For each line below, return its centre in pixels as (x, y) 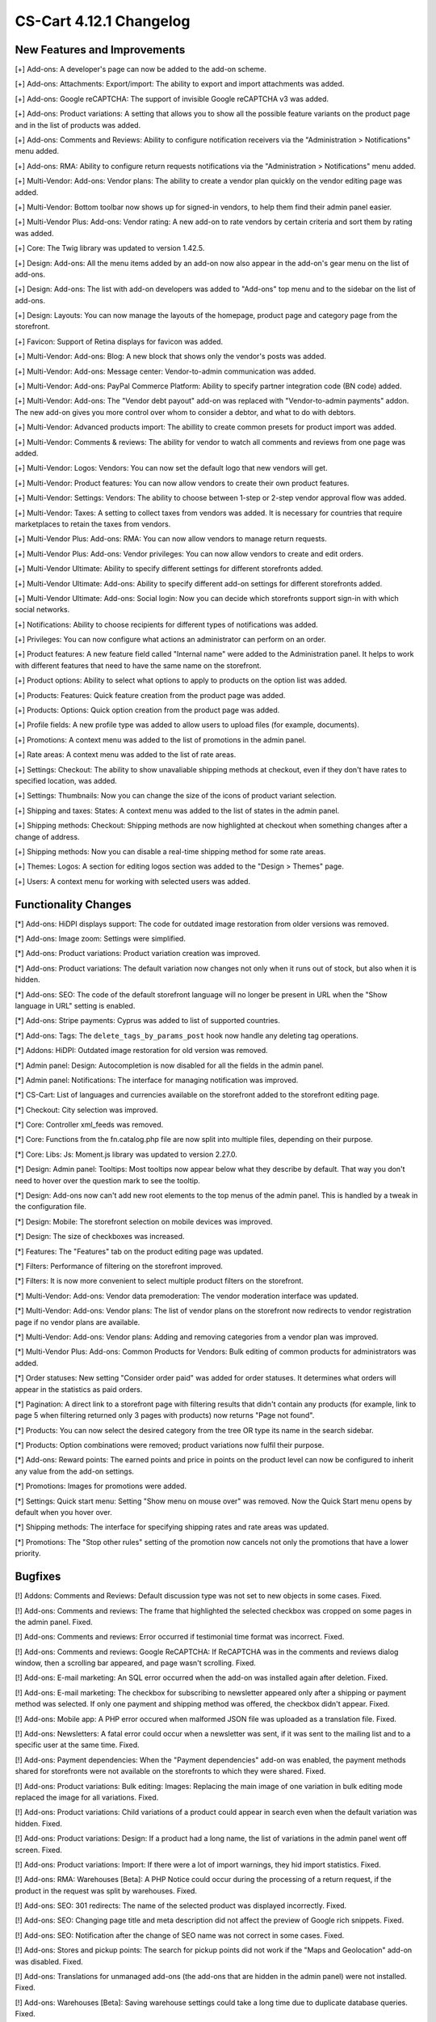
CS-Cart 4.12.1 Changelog (103, 21)
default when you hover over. (63, 1512)
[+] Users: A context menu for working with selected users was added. (132, 881)
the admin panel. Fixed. (54, 1622)
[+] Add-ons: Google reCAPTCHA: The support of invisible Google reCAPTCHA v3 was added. (172, 99)
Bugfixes (38, 1577)
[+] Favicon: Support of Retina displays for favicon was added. (119, 341)
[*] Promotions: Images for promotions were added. (101, 1486)
